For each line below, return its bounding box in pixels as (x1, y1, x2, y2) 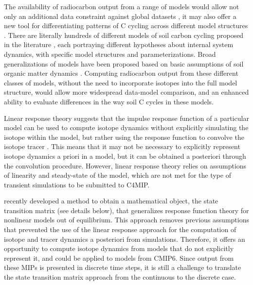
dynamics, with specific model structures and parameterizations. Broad (4, 49, 216, 59)
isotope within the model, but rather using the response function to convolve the (4, 132, 244, 142)
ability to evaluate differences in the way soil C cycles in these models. (4, 96, 214, 106)
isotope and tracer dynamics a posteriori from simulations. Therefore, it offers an (4, 234, 245, 244)
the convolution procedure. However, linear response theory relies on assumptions (4, 160, 247, 170)
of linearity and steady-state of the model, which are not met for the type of (4, 170, 231, 180)
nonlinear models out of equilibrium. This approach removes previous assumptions (4, 215, 249, 225)
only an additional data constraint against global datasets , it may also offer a (4, 11, 236, 21)
